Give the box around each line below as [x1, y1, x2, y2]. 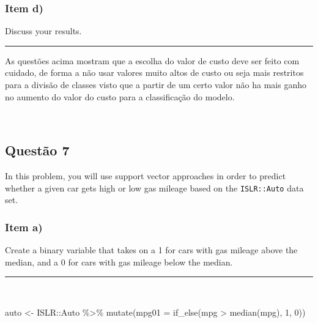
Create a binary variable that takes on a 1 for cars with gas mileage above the [5, 243, 298, 256]
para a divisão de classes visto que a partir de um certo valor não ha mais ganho [5, 78, 306, 91]
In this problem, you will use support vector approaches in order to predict [5, 169, 286, 182]
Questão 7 [5, 141, 70, 160]
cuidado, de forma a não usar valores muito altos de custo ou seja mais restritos [5, 66, 304, 79]
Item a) [5, 219, 43, 234]
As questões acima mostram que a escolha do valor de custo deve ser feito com [5, 54, 300, 67]
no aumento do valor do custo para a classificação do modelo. [5, 90, 235, 103]
